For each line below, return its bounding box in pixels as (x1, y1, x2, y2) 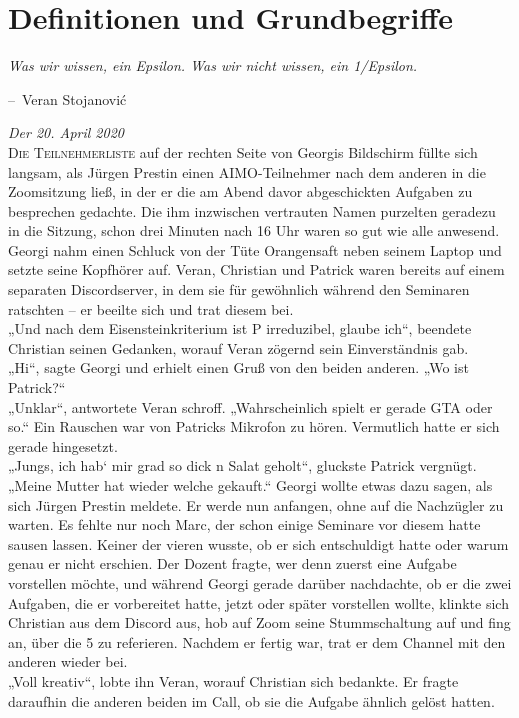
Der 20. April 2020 (8, 122, 124, 143)
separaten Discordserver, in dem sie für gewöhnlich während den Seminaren (8, 279, 470, 300)
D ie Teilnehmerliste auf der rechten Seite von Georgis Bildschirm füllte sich (8, 141, 478, 162)
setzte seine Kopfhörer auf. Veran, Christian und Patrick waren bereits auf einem (8, 259, 505, 280)
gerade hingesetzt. (8, 435, 118, 456)
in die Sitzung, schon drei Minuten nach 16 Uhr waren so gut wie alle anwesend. (8, 220, 500, 241)
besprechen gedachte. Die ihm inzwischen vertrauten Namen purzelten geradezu (8, 200, 496, 221)
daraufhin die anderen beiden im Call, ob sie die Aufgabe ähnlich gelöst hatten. (8, 690, 495, 711)
